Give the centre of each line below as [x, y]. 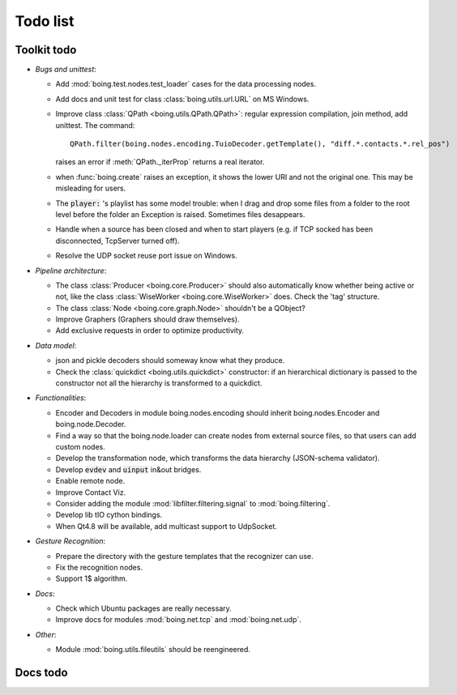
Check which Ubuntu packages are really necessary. [144, 608]
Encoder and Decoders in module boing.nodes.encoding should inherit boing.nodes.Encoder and [218, 412]
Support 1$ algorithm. [92, 578]
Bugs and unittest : [66, 70]
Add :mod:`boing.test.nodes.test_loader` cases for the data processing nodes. [186, 84]
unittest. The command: [95, 125]
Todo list [45, 21]
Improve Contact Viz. [91, 492]
